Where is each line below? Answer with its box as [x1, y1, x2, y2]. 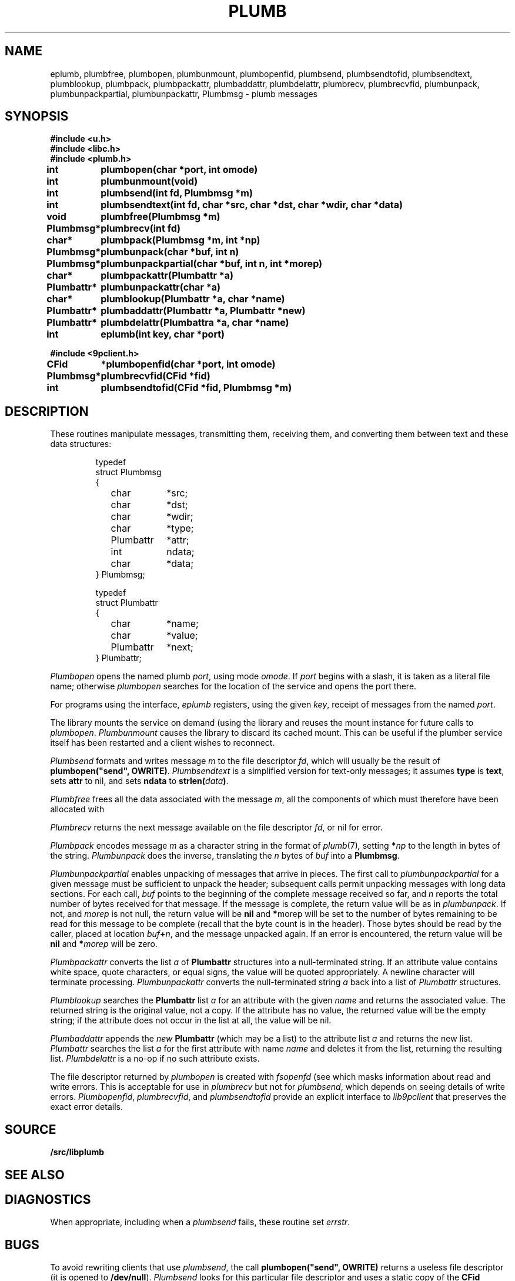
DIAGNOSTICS [5, 1192, 91, 1207]
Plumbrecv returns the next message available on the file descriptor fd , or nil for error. [50, 822, 383, 833]
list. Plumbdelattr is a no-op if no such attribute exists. [50, 1053, 260, 1064]
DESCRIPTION [5, 403, 89, 419]
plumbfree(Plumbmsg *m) [101, 211, 220, 223]
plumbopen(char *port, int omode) [101, 164, 258, 176]
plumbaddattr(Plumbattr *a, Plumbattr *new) [101, 305, 306, 317]
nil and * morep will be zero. [50, 939, 158, 949]
